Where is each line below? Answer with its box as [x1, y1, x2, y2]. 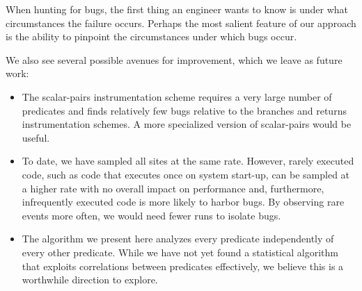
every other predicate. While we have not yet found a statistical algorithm [22, 244, 338, 259]
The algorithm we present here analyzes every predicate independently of [22, 231, 334, 246]
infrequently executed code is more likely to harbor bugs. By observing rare [22, 194, 345, 209]
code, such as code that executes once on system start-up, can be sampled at [22, 167, 350, 181]
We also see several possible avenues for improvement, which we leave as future [6, 52, 343, 67]
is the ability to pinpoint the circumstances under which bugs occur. [6, 29, 297, 44]
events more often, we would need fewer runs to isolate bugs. [22, 208, 281, 222]
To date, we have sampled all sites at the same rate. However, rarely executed [22, 153, 354, 168]
